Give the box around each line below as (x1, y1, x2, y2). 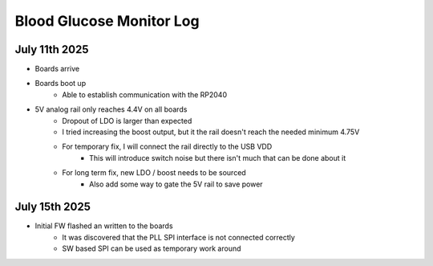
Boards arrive (34, 64, 80, 74)
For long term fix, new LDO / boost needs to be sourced (62, 168, 246, 178)
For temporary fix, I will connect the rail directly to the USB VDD (62, 141, 273, 152)
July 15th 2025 (14, 200, 91, 214)
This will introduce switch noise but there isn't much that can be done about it (89, 153, 346, 162)
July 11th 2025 (14, 43, 89, 56)
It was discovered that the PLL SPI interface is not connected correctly (62, 232, 296, 242)
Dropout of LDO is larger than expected (62, 116, 192, 125)
